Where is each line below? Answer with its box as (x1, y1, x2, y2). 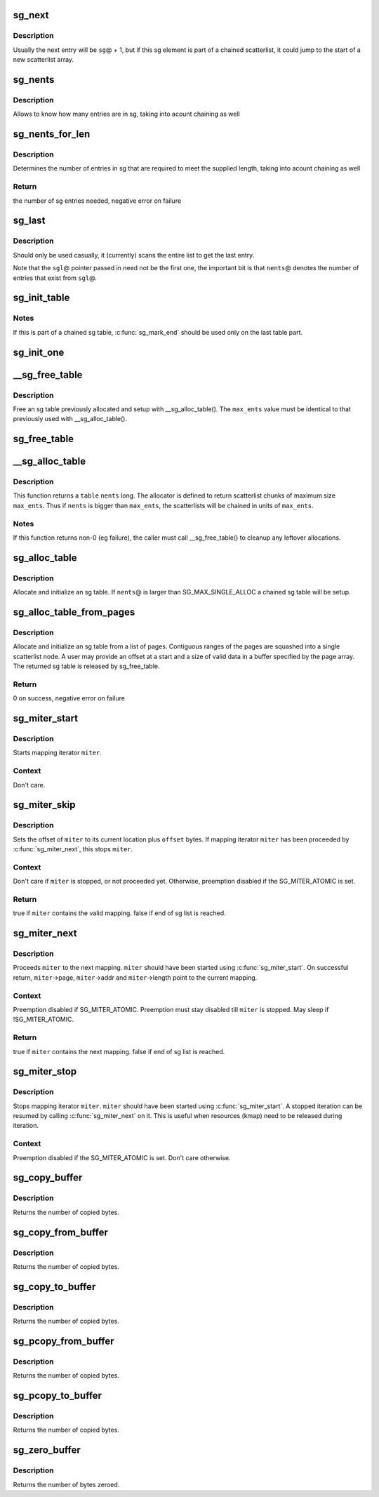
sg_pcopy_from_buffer (13, 1335, 114, 1347)
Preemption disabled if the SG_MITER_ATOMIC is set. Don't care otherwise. (13, 1153, 231, 1162)
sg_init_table (13, 292, 70, 304)
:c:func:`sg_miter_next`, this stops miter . (13, 845, 133, 853)
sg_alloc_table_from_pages (13, 606, 135, 618)
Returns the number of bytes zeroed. (13, 1480, 120, 1489)
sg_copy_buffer (13, 1172, 83, 1184)
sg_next (13, 9, 49, 21)
